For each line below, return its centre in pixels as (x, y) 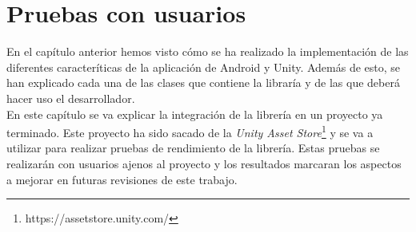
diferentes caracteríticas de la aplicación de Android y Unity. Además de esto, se (204, 67)
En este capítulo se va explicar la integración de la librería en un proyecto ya (195, 114)
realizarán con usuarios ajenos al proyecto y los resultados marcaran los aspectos (204, 163)
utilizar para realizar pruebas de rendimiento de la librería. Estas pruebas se (193, 148)
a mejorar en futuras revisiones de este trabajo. (122, 179)
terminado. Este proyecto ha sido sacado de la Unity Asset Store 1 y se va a (190, 131)
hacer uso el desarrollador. (71, 98)
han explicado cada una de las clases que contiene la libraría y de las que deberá (203, 83)
